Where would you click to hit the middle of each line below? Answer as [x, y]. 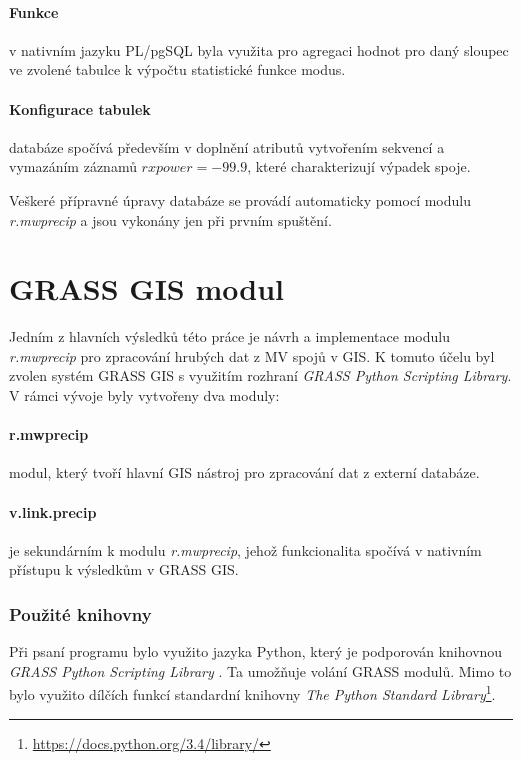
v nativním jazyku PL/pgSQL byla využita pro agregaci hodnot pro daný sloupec [259, 49]
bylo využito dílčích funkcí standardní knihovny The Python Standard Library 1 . [252, 693]
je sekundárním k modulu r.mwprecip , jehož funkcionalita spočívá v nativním [245, 549]
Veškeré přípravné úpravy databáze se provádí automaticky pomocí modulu [240, 199]
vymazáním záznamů [73, 166]
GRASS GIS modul [146, 288]
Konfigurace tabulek [80, 108]
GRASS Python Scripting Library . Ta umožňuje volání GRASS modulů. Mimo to [260, 670]
